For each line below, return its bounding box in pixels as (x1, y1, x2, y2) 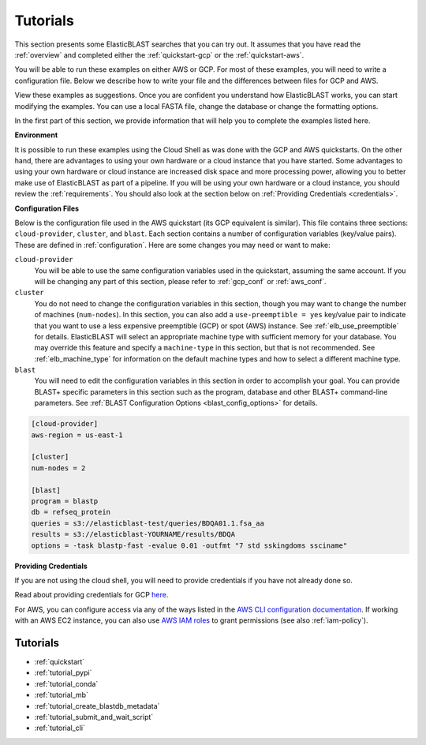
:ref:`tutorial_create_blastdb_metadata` (34, 701, 160, 710)
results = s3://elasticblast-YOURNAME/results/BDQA (31, 530, 236, 539)
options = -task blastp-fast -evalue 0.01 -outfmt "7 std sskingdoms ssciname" (31, 541, 348, 550)
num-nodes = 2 (31, 463, 86, 473)
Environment (14, 130, 58, 140)
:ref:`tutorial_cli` (34, 723, 86, 733)
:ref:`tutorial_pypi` (34, 668, 92, 678)
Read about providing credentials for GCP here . (14, 590, 169, 600)
